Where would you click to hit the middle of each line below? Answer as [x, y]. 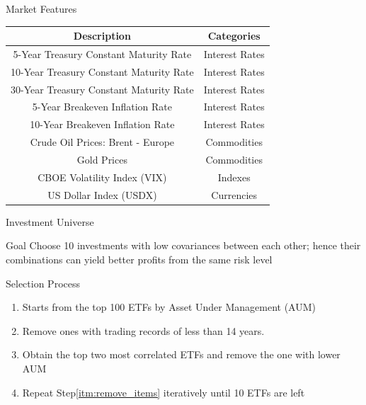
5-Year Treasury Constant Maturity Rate [102, 53]
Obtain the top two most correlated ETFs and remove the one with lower [181, 354]
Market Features [41, 8]
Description [102, 36]
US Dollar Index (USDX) [102, 194]
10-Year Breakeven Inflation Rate [102, 124]
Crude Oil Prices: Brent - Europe [102, 142]
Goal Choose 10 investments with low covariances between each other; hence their [183, 245]
